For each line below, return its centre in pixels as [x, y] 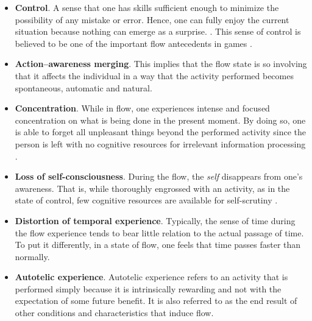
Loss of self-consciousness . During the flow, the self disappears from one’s [159, 176]
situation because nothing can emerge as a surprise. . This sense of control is [158, 31]
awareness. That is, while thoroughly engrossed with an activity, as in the [152, 188]
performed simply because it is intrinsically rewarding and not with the [148, 288]
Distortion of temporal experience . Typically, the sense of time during [155, 220]
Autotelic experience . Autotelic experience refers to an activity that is [151, 277]
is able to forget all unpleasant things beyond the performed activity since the [161, 132]
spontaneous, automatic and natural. [83, 87]
